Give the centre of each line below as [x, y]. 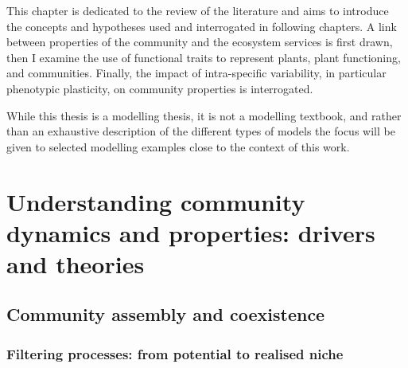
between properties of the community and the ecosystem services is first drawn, [200, 42]
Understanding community [156, 201]
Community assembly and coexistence [166, 314]
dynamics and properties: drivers [191, 232]
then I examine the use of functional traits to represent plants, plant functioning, [204, 57]
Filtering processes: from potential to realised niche [175, 353]
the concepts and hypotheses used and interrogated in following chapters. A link [202, 26]
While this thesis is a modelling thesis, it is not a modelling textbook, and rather [204, 115]
